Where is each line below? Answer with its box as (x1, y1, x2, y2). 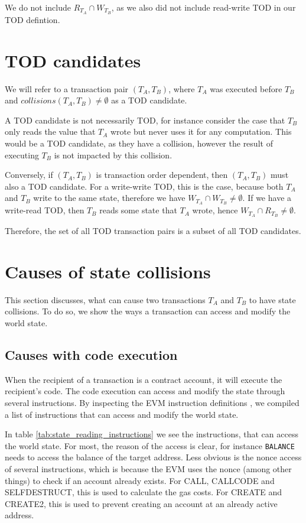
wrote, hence (192, 204, 238, 216)
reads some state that (99, 204, 177, 216)
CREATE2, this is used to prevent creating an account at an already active (5, 497, 278, 509)
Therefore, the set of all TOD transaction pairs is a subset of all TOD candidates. (5, 225, 301, 237)
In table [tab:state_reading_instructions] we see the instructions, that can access (5, 428, 298, 440)
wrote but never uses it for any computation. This (110, 125, 292, 138)
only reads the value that (5, 125, 96, 138)
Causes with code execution (5, 345, 178, 363)
